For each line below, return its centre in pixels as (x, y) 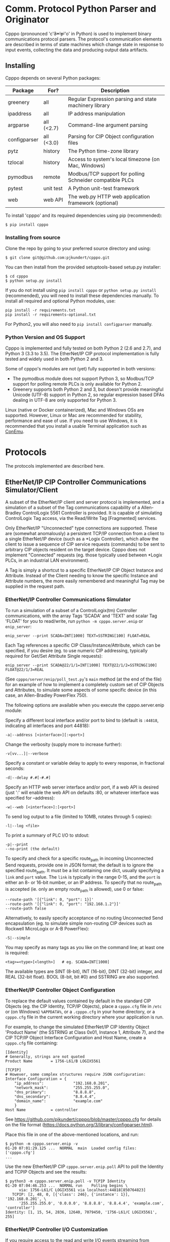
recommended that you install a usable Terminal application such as (76, 426)
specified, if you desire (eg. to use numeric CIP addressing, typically (76, 651)
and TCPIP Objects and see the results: (46, 1172)
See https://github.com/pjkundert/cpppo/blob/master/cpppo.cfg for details (83, 1119)
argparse (18, 125)
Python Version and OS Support (45, 337)
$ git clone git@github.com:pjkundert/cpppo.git (57, 258)
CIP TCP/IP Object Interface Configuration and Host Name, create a (76, 1037)
